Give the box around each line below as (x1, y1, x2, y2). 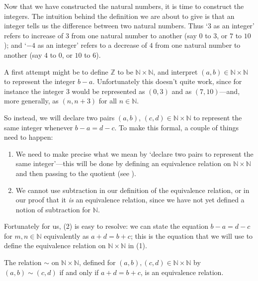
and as (172, 86, 192, 96)
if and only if (59, 267, 99, 277)
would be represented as (72, 86, 145, 96)
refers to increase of (4, 30, 64, 40)
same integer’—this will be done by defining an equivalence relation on (15, 158, 231, 169)
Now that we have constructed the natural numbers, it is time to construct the (4, 1, 244, 11)
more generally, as (4, 95, 59, 106)
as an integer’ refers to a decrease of (37, 40, 147, 50)
